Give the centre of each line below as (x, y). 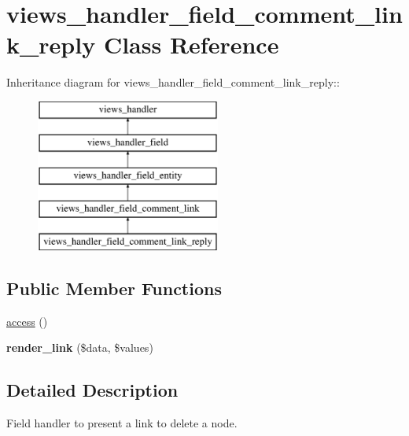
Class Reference (191, 44)
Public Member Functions (114, 288)
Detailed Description (92, 390)
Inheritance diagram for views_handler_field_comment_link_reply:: (173, 82)
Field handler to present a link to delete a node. (122, 423)
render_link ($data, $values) (80, 347)
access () (27, 321)
